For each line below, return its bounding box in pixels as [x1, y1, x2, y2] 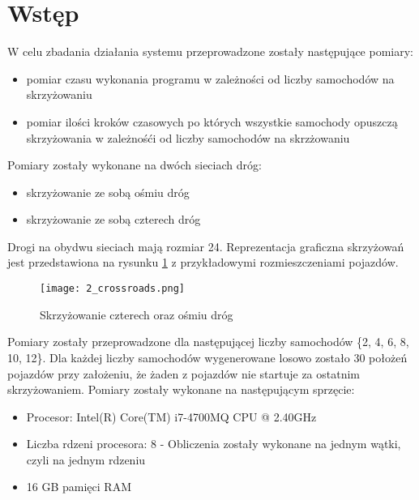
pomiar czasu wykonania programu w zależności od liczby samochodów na [26, 70, 395, 87]
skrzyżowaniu [26, 86, 92, 103]
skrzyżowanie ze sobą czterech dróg [26, 211, 201, 228]
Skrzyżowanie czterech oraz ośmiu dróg [40, 306, 233, 323]
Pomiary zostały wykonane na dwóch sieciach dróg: [7, 156, 262, 173]
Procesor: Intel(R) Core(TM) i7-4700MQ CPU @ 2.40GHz [26, 408, 317, 425]
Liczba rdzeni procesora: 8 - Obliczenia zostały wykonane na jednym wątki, [26, 435, 401, 452]
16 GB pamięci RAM [26, 478, 131, 495]
